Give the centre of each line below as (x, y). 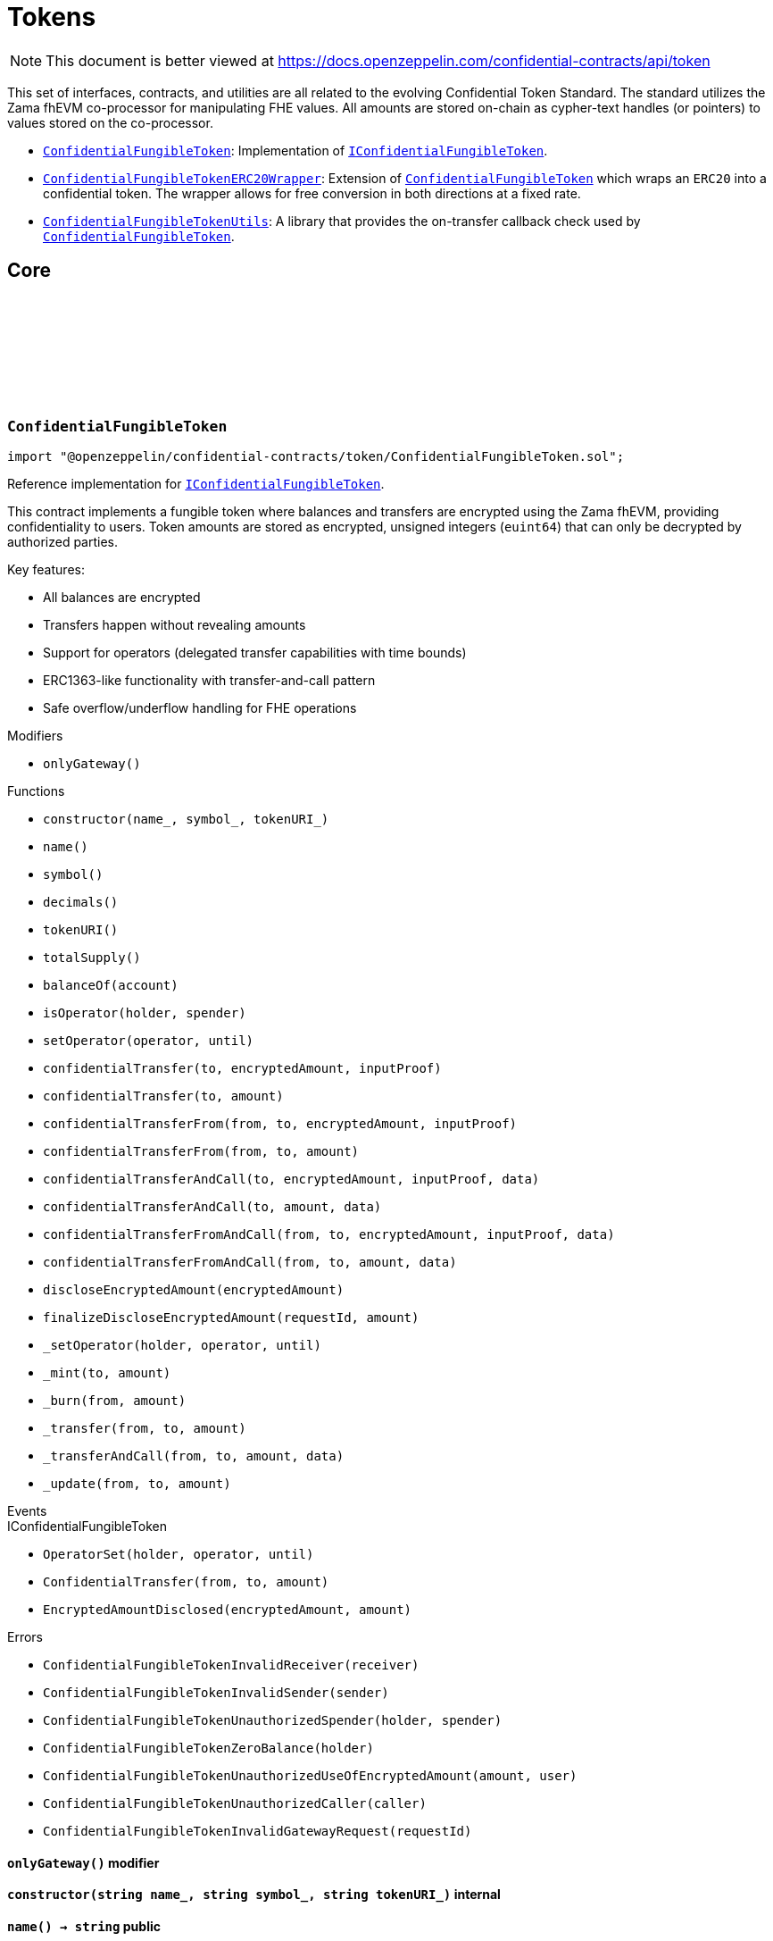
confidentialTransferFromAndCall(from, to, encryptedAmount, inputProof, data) (329, 1234)
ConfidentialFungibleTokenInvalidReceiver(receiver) (231, 1665)
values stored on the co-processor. (110, 122)
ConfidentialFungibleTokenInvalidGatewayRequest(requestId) (258, 1831)
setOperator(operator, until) (149, 1040)
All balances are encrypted (122, 597)
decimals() (81, 902)
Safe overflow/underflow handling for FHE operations (200, 707)
